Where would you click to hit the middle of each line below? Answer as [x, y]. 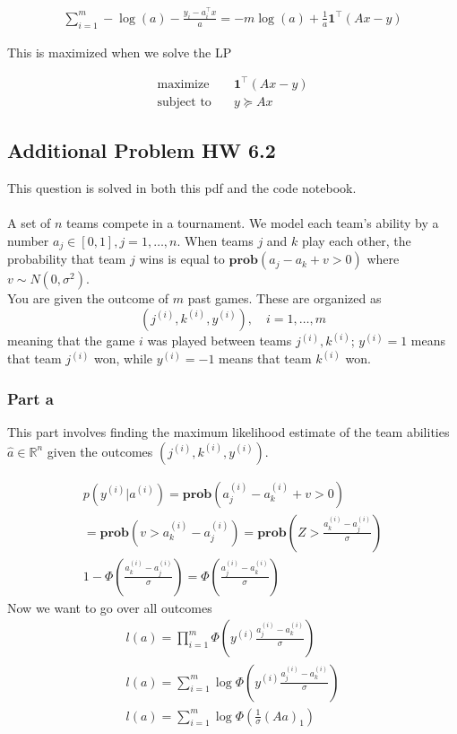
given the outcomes [100, 451]
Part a [30, 398]
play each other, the [357, 240]
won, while [124, 358]
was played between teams [220, 341]
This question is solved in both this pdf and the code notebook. [182, 188]
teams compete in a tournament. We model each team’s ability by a [253, 223]
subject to [184, 102]
